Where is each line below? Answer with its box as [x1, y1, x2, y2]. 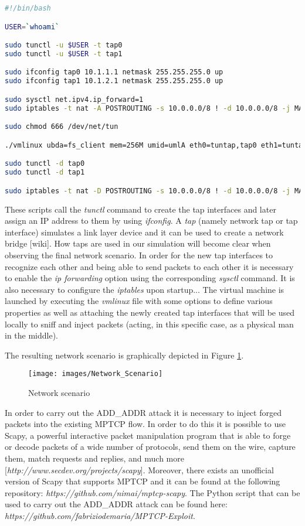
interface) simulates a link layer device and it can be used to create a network [5, 226, 284, 238]
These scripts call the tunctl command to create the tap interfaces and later [5, 203, 276, 215]
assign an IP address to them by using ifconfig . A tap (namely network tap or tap [5, 214, 298, 227]
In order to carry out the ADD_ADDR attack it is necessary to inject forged [5, 406, 282, 418]
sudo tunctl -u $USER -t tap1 [5, 49, 123, 58]
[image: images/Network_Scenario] [28, 370, 163, 378]
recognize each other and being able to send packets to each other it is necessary [5, 260, 294, 272]
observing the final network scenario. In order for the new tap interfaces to [5, 249, 273, 261]
